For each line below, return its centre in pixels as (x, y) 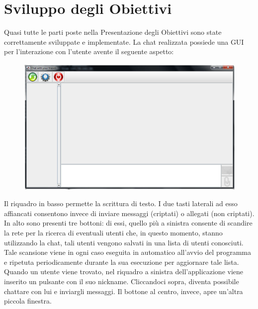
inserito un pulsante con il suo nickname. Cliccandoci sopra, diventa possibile (122, 281)
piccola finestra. (28, 301)
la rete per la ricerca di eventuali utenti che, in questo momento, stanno (113, 232)
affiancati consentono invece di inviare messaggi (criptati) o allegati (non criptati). (129, 213)
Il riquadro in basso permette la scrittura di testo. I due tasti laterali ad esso (121, 203)
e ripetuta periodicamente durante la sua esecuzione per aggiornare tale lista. (122, 262)
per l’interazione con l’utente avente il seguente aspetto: (89, 51)
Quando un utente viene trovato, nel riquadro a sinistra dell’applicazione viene (124, 271)
